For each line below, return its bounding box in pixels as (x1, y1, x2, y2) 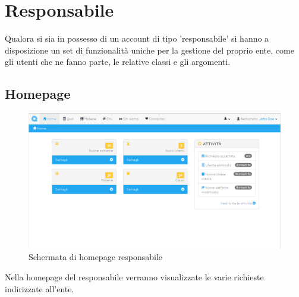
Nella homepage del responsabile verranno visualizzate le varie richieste (5, 271, 264, 283)
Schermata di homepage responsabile (29, 251, 163, 263)
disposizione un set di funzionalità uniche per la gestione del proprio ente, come (5, 43, 294, 56)
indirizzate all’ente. (5, 282, 74, 295)
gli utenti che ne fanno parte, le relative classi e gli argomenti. (5, 55, 231, 68)
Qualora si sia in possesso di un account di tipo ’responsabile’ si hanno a (5, 32, 269, 45)
